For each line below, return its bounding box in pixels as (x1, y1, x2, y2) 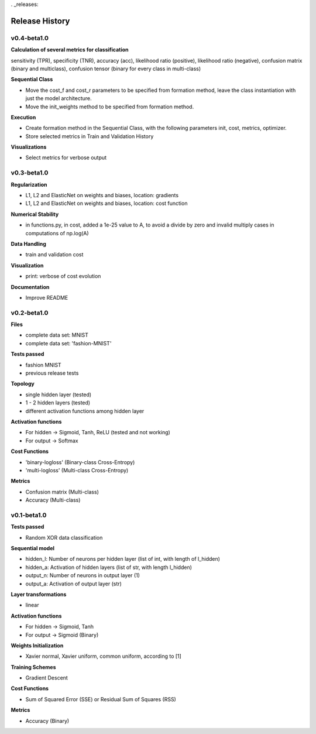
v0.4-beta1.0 (11, 34, 49, 42)
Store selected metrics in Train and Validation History (25, 132, 154, 140)
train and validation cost (25, 251, 84, 258)
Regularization (11, 181, 47, 188)
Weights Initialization (11, 642, 64, 649)
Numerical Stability (11, 211, 59, 218)
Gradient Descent (25, 674, 68, 681)
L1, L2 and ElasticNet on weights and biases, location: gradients (25, 191, 178, 198)
